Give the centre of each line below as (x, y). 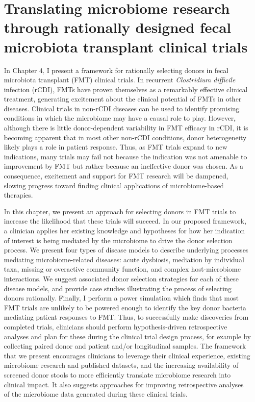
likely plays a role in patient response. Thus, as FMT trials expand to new (116, 147)
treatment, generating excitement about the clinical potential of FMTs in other (123, 99)
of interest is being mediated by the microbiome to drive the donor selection (118, 240)
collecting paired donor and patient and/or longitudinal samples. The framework (125, 346)
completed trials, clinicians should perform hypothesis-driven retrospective (115, 326)
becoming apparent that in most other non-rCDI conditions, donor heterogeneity (125, 137)
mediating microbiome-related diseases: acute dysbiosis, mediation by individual (124, 259)
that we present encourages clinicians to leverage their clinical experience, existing (127, 355)
